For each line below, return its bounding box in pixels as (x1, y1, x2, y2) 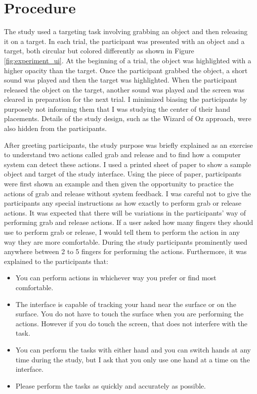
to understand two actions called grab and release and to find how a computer (4, 149, 241, 160)
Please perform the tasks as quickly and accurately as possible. (15, 380, 206, 391)
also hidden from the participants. (4, 123, 107, 133)
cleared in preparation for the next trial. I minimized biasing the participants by (4, 94, 247, 104)
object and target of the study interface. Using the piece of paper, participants (4, 169, 242, 179)
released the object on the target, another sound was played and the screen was (4, 84, 245, 94)
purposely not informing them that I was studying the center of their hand (4, 103, 230, 114)
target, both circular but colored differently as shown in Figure (4, 45, 194, 56)
